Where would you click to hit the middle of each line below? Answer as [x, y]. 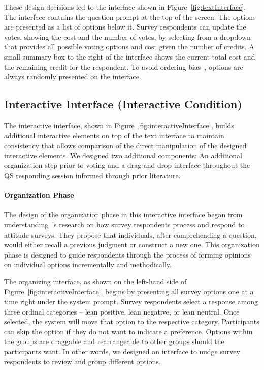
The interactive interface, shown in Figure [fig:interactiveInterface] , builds [119, 125]
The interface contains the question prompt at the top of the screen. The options [130, 17]
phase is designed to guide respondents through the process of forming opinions [127, 254]
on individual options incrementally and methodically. [88, 264]
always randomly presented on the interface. [73, 77]
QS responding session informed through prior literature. [92, 175]
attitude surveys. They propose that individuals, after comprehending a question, [130, 234]
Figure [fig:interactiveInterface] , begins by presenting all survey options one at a [129, 291]
